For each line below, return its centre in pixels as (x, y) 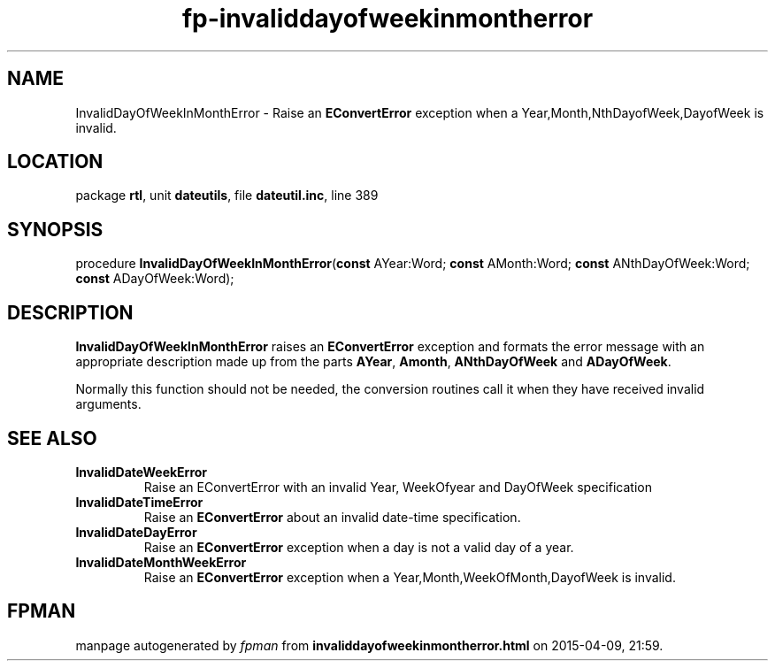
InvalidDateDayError (136, 532)
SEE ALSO (52, 438)
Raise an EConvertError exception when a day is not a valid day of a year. (359, 547)
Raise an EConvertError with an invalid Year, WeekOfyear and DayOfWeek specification (398, 487)
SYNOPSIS (55, 229)
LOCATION (55, 162)
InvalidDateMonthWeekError (161, 562)
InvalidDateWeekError (142, 472)
